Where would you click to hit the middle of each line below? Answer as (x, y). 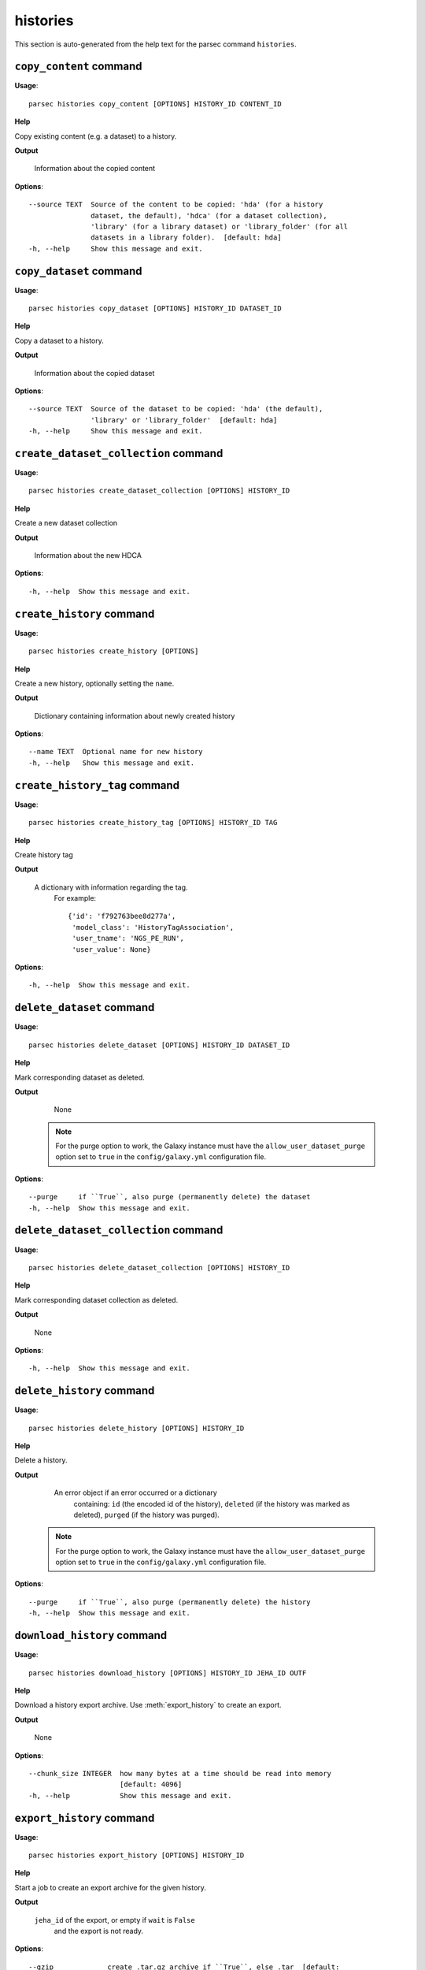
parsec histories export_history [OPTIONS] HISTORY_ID (137, 1855)
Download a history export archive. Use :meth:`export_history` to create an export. (148, 1705)
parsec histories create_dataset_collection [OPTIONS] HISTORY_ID (159, 491)
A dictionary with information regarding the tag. (111, 887)
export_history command (85, 1818)
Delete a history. (41, 1460)
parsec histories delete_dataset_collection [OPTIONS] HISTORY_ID (159, 1267)
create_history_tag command (97, 785)
